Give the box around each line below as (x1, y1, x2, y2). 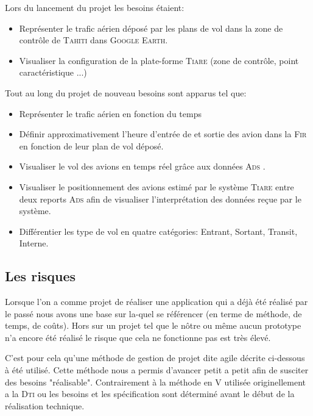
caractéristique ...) (19, 66, 87, 79)
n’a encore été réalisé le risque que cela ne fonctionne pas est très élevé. (5, 331, 271, 343)
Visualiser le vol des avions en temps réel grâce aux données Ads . (19, 160, 266, 173)
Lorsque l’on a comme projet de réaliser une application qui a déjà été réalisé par (5, 295, 308, 308)
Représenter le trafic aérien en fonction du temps (19, 107, 202, 120)
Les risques (5, 267, 76, 285)
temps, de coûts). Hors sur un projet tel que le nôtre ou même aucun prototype (5, 319, 301, 332)
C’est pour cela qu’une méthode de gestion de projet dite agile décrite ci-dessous (5, 351, 305, 364)
